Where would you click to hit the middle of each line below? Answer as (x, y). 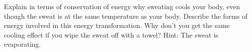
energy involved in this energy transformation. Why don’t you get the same (117, 25)
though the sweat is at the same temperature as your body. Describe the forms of (126, 16)
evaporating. (22, 44)
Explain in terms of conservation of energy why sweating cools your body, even (122, 6)
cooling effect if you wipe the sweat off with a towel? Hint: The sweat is (111, 34)
